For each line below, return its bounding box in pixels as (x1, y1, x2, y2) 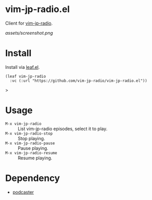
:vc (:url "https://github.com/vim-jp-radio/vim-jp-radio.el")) (10, 78, 147, 83)
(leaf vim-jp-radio (5, 74, 46, 79)
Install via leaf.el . (5, 64, 40, 70)
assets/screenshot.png (5, 30, 53, 36)
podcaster (12, 189, 34, 195)
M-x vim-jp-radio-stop (5, 131, 53, 136)
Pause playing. (18, 145, 49, 151)
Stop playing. (18, 135, 45, 141)
